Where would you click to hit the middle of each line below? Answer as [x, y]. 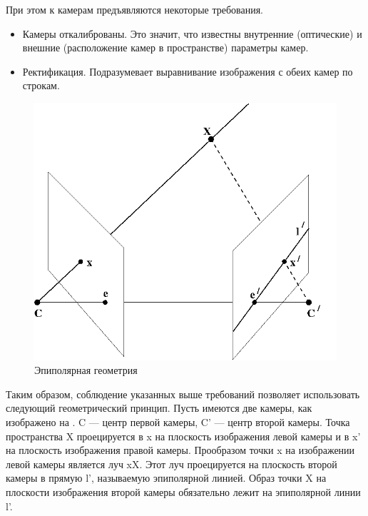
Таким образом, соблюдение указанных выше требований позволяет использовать [183, 394]
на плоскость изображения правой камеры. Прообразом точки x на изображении [180, 450]
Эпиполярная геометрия [86, 370]
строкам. [41, 85]
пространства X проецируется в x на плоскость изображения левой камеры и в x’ [183, 436]
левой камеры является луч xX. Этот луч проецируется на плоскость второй [172, 464]
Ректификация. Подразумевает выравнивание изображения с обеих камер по [188, 71]
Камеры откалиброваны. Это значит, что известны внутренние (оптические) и [192, 33]
